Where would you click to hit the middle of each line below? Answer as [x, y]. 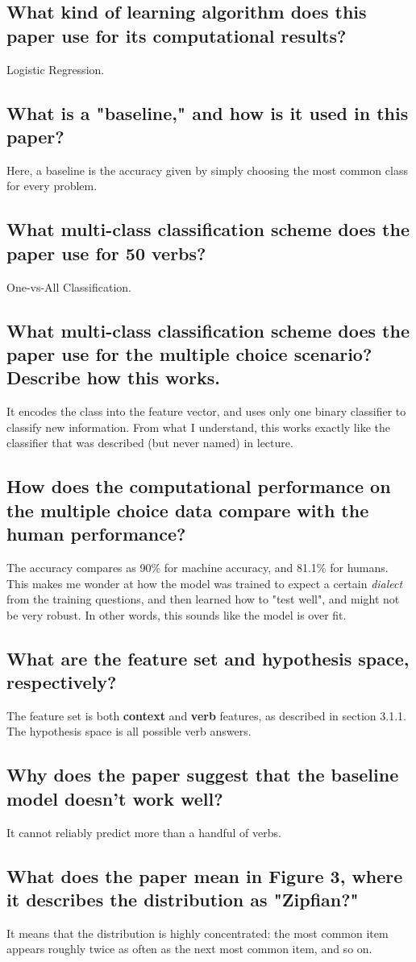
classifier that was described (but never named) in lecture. [150, 443]
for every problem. [52, 186]
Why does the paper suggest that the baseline [203, 775]
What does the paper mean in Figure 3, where [205, 875]
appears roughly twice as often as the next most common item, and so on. [189, 949]
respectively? [62, 682]
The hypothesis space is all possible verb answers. [129, 731]
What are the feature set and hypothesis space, [208, 658]
